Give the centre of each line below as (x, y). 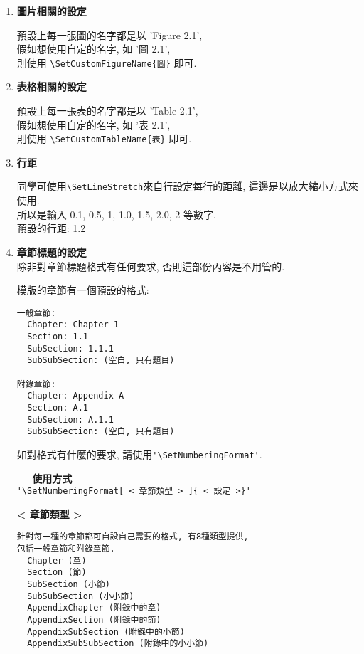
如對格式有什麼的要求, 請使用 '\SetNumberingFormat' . (139, 454)
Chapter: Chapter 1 (73, 325)
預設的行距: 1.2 (51, 228)
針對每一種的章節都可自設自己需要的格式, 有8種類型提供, (133, 537)
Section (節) (57, 573)
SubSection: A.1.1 (70, 420)
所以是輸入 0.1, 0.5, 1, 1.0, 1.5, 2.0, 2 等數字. (116, 214)
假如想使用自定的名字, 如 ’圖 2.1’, (93, 49)
